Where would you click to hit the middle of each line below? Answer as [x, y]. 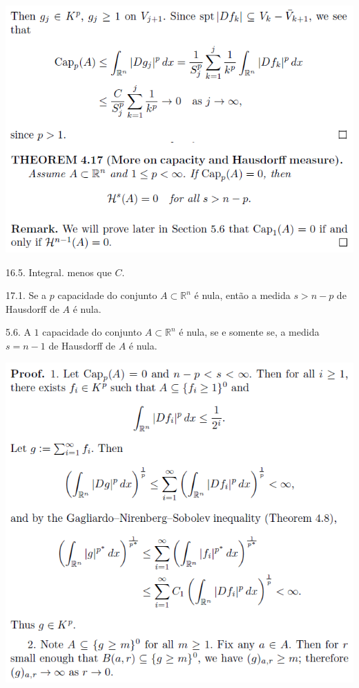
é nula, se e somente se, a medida [249, 332]
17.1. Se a [26, 295]
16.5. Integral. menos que [59, 272]
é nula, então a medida [242, 295]
